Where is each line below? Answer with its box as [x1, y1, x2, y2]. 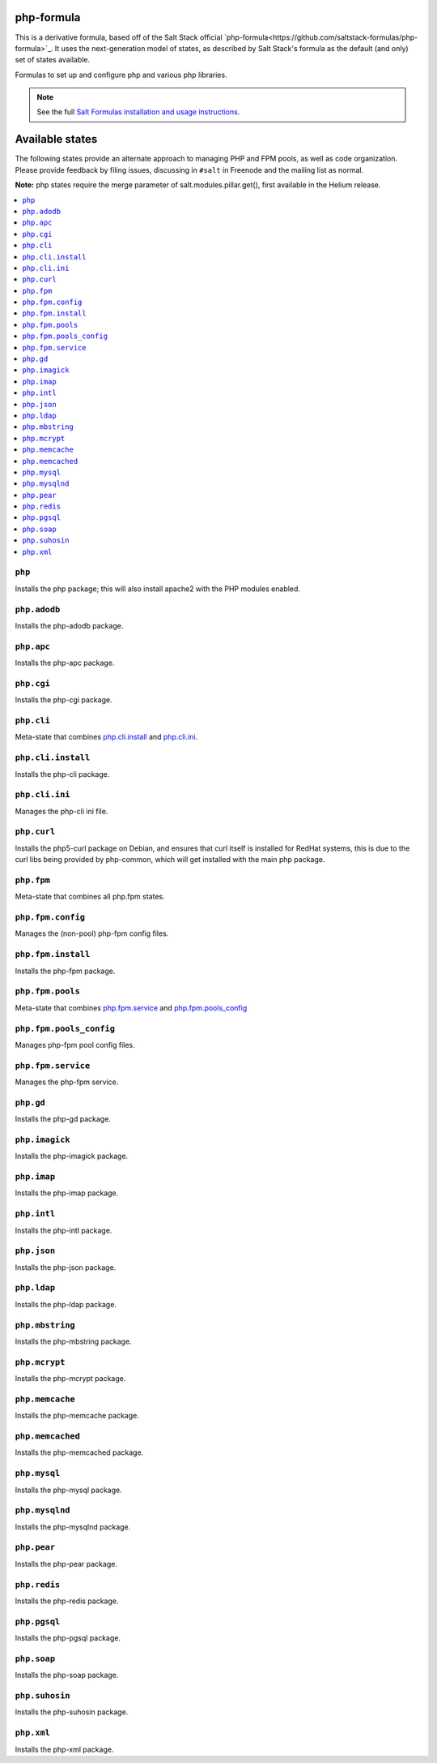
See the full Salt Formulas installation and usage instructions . [36, 107, 240, 117]
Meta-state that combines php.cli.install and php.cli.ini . [15, 732, 198, 742]
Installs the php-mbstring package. [15, 1336, 133, 1346]
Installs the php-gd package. [15, 1114, 111, 1124]
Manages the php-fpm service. [15, 1077, 119, 1087]
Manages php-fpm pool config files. [15, 1040, 135, 1049]
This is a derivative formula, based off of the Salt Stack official [15, 32, 223, 42]
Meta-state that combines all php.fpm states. [15, 892, 165, 902]
